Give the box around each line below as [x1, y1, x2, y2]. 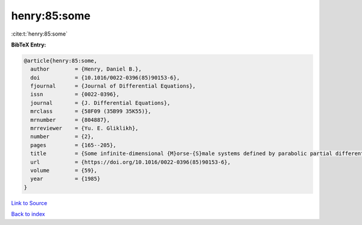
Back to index [11, 211, 45, 218]
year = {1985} [30, 176, 101, 182]
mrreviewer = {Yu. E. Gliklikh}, [30, 125, 139, 132]
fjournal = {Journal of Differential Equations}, [30, 83, 196, 90]
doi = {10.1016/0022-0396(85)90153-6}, [30, 74, 180, 81]
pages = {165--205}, [30, 142, 117, 148]
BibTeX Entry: [11, 41, 46, 48]
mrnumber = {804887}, [30, 116, 110, 123]
